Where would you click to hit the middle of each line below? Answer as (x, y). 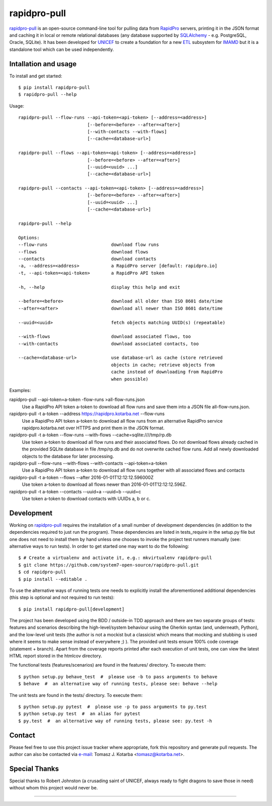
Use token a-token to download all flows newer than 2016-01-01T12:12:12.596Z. (104, 484)
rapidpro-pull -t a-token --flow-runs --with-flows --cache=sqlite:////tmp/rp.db (90, 435)
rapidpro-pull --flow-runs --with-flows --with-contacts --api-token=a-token (88, 463)
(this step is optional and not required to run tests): (62, 597)
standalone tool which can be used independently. (62, 49)
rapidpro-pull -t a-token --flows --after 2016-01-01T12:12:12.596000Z (81, 477)
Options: (29, 238)
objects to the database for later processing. (68, 456)
